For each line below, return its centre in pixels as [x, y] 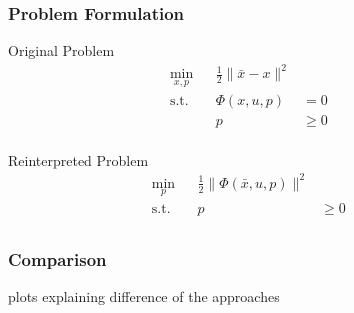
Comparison [57, 258]
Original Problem [61, 50]
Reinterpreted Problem [78, 159]
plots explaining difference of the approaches [144, 296]
